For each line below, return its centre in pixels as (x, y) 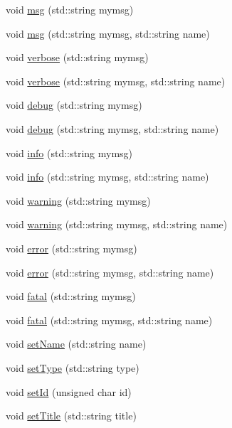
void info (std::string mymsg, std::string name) (107, 177)
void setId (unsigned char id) (69, 391)
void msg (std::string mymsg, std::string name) (108, 33)
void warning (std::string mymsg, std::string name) (117, 224)
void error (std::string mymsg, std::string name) (110, 272)
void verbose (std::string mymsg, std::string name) (116, 81)
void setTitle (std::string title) (71, 416)
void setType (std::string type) (73, 367)
